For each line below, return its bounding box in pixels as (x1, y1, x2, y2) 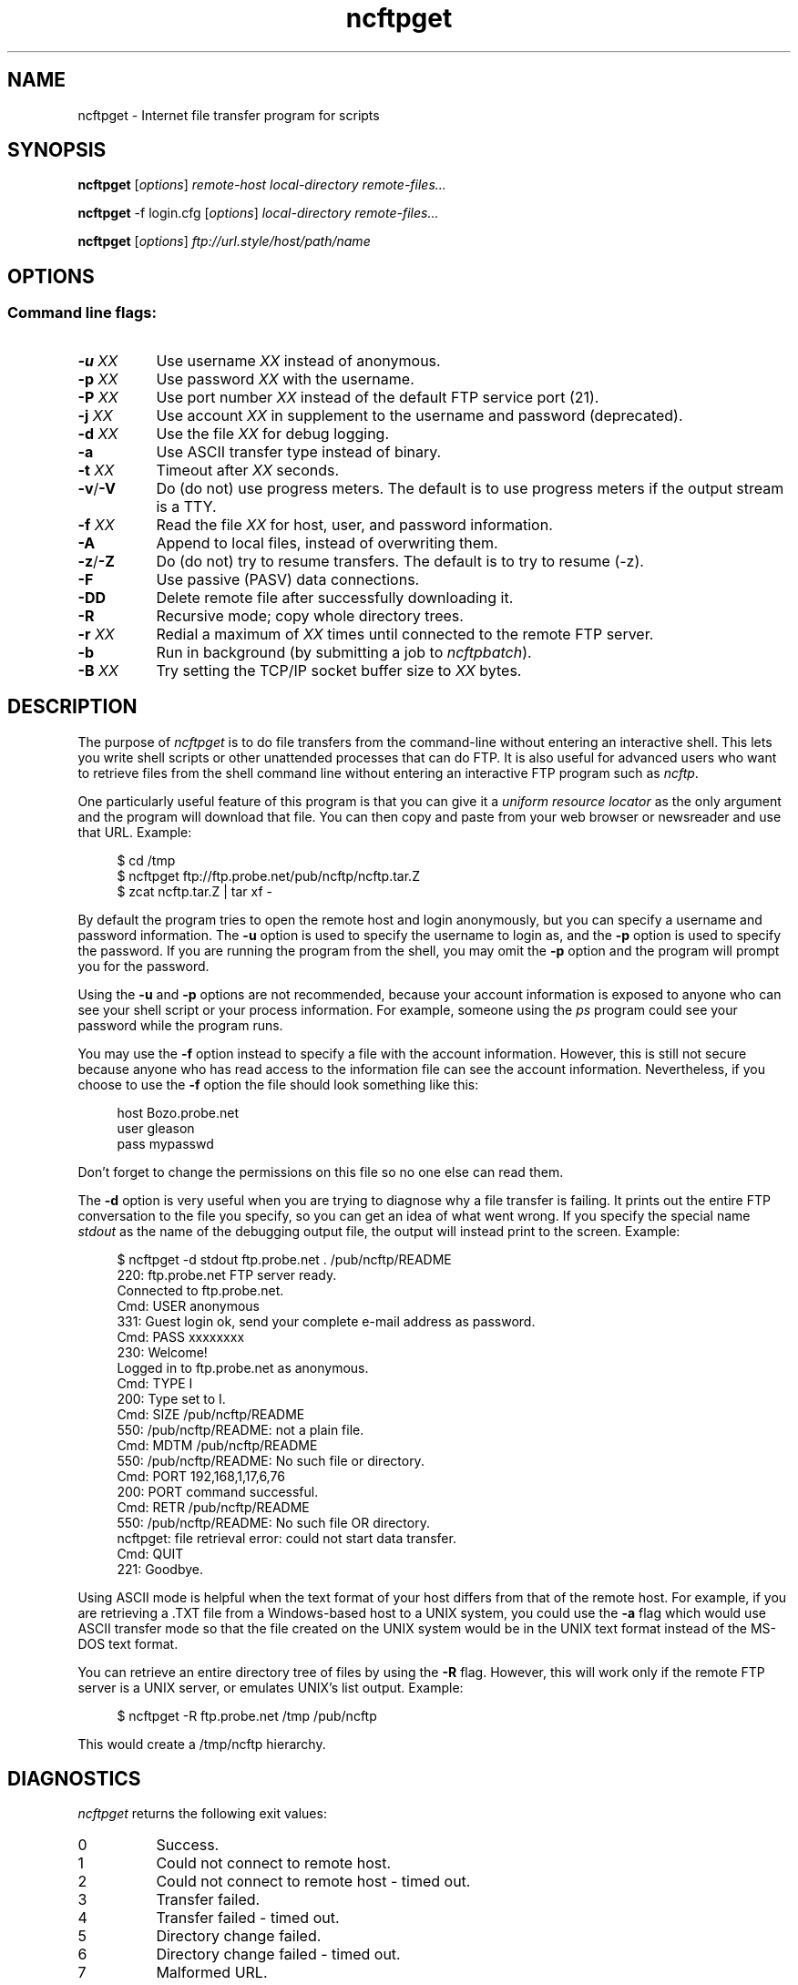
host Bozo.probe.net (117, 1104, 240, 1120)
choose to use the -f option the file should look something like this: (77, 1076, 479, 1092)
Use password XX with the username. (156, 369, 414, 388)
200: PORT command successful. (117, 1483, 319, 1499)
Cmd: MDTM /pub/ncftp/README (117, 1437, 318, 1453)
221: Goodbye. (117, 1560, 204, 1577)
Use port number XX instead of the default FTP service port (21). (156, 387, 599, 406)
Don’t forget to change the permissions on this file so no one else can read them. (77, 1163, 564, 1180)
